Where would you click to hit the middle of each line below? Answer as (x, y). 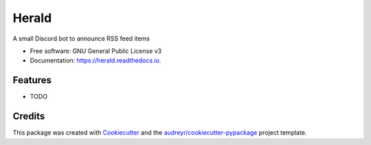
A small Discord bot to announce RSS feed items (81, 38)
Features (32, 80)
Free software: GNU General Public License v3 (96, 51)
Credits (29, 116)
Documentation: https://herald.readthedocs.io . (95, 60)
